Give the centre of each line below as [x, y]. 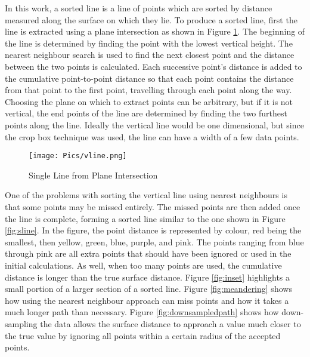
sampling [21, 323]
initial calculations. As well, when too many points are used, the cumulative [143, 265]
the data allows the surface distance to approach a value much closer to [170, 323]
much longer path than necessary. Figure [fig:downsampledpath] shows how [142, 312]
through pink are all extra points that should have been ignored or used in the [148, 253]
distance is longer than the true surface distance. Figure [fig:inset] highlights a [148, 277]
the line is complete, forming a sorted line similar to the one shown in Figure [145, 218]
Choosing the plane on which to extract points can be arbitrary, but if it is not [149, 101]
